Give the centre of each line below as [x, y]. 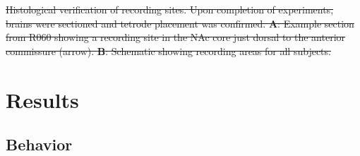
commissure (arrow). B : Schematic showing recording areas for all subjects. [168, 50]
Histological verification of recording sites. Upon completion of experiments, [170, 9]
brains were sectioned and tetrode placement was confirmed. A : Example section [180, 23]
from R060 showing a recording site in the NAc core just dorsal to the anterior [176, 37]
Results [42, 99]
